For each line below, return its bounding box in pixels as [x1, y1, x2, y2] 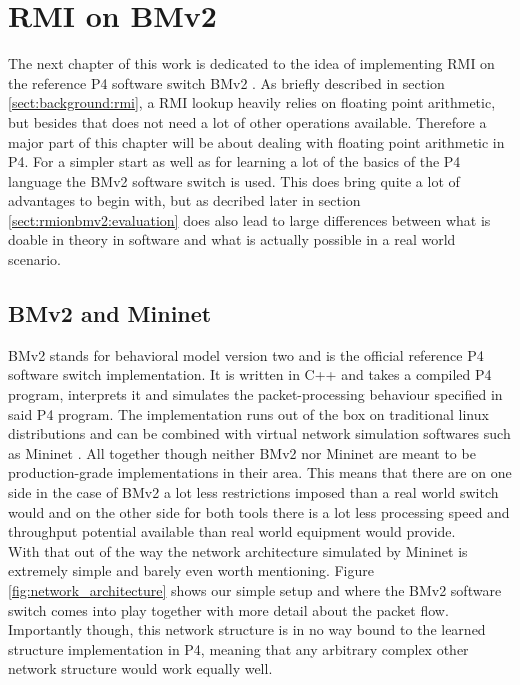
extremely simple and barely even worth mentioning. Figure [8, 560, 374, 581]
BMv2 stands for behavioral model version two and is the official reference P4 [8, 344, 484, 365]
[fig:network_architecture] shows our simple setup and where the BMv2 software [8, 579, 502, 600]
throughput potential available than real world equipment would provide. [8, 521, 456, 542]
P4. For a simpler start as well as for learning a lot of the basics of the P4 [8, 151, 461, 172]
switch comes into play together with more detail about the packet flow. [8, 599, 449, 620]
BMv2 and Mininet [8, 298, 212, 329]
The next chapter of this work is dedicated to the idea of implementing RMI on [8, 53, 495, 74]
